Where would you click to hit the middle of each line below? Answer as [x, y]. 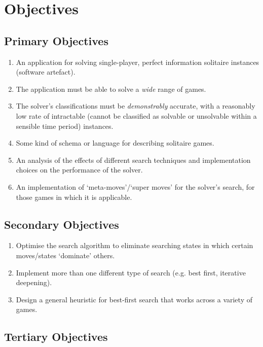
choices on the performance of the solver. [79, 170]
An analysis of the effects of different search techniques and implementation [133, 160]
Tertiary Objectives [56, 337]
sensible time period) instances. [65, 126]
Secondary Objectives [62, 224]
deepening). [34, 282]
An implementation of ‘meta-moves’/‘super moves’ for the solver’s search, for [135, 186]
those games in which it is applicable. [74, 197]
